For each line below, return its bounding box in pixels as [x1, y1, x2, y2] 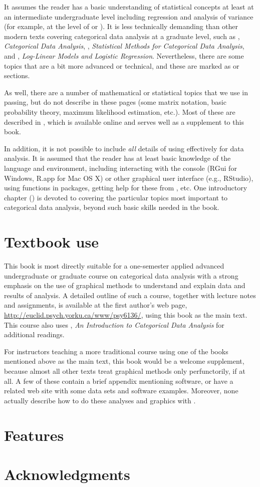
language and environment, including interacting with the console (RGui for [4, 162, 237, 173]
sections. [4, 70, 30, 81]
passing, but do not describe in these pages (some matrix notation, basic [4, 97, 226, 107]
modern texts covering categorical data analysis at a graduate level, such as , [4, 31, 240, 41]
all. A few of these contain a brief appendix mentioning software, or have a [4, 375, 233, 386]
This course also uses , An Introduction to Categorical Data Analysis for [4, 319, 224, 330]
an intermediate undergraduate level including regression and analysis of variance [4, 11, 253, 22]
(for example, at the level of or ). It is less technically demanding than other [4, 21, 238, 32]
